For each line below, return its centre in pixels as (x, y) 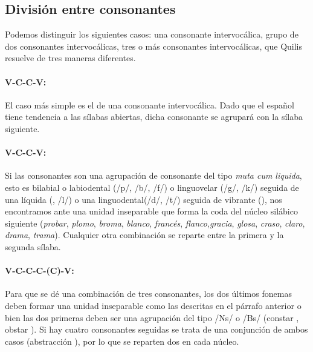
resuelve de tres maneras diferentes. (70, 58)
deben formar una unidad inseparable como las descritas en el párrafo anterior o (153, 305)
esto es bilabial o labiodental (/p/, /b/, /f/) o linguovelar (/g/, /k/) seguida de (152, 187)
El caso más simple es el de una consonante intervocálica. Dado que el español (150, 105)
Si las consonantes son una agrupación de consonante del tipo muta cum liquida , (153, 175)
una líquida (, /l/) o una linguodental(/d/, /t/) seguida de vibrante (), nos (144, 199)
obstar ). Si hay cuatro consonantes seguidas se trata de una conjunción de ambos (156, 329)
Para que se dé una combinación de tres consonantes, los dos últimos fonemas (148, 294)
